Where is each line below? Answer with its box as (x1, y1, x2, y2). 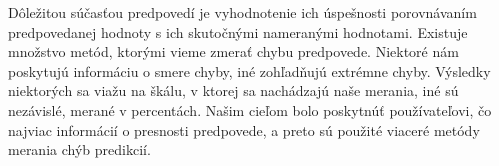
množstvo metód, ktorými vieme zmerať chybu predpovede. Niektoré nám (8, 41, 459, 62)
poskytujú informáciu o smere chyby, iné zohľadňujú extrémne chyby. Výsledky (8, 60, 491, 81)
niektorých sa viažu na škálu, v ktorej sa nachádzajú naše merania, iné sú (8, 80, 459, 101)
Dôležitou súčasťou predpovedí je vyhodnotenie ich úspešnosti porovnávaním (8, 2, 477, 22)
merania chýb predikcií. (8, 139, 151, 160)
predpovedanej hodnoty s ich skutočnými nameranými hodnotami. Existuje (8, 21, 468, 42)
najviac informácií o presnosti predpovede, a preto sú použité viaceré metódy (8, 119, 480, 140)
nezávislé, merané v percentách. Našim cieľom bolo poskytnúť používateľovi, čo (8, 99, 492, 120)
